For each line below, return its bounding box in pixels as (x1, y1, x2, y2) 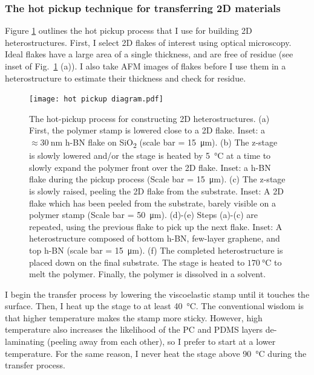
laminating (5, 335, 45, 348)
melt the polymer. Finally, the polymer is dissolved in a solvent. (29, 268, 266, 280)
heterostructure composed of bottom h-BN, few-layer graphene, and (29, 232, 280, 245)
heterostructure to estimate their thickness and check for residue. (5, 71, 246, 84)
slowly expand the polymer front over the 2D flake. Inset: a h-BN (29, 161, 271, 173)
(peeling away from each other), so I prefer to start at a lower (47, 335, 276, 348)
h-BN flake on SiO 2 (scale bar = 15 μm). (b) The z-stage (65, 136, 278, 150)
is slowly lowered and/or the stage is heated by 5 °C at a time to (29, 149, 271, 162)
